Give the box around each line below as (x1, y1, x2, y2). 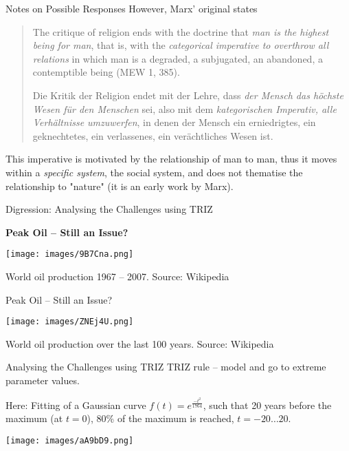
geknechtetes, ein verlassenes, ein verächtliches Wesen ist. (32, 128, 273, 143)
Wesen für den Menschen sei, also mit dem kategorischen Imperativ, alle (32, 101, 337, 116)
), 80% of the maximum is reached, (87, 411, 234, 426)
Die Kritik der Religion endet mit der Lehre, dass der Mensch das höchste (32, 87, 344, 102)
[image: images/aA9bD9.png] (5, 435, 134, 445)
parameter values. (5, 373, 80, 387)
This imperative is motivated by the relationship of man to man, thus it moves (5, 151, 337, 166)
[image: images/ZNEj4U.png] (5, 317, 134, 327)
